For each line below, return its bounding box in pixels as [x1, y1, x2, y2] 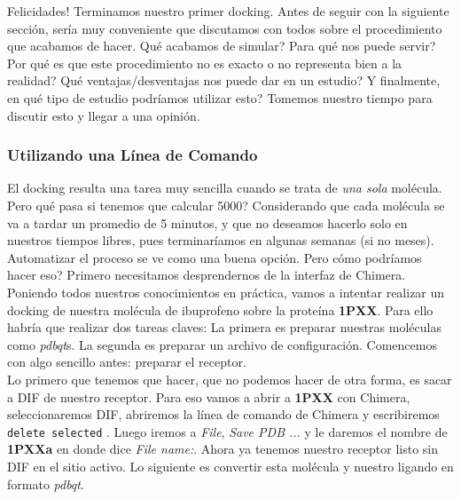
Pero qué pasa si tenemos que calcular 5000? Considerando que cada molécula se [7, 195, 445, 214]
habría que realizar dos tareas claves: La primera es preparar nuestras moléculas [7, 318, 441, 337]
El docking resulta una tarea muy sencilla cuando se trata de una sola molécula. [7, 178, 442, 197]
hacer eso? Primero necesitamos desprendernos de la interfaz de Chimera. [7, 265, 406, 284]
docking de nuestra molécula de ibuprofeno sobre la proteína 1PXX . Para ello [7, 300, 434, 319]
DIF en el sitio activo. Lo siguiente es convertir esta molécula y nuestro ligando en [7, 456, 454, 475]
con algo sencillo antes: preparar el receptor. [7, 352, 246, 371]
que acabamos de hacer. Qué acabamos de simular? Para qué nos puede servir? [7, 36, 436, 55]
